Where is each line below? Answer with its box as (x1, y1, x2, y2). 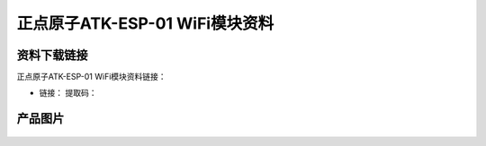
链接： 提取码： (39, 88, 97, 99)
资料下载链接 (16, 47, 88, 63)
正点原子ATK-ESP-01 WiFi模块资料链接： (16, 72, 166, 82)
